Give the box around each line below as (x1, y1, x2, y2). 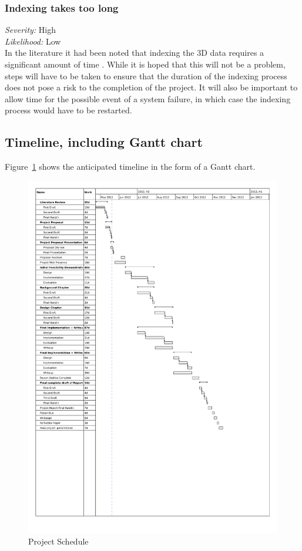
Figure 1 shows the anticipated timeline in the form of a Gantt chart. (5, 160, 256, 173)
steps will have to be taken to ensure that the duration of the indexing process (5, 69, 287, 82)
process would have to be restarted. (5, 104, 132, 116)
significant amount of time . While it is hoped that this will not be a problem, (5, 58, 286, 70)
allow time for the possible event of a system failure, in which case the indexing (5, 92, 291, 105)
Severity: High (5, 23, 56, 36)
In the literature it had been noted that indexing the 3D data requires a (5, 46, 264, 59)
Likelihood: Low (5, 35, 61, 47)
